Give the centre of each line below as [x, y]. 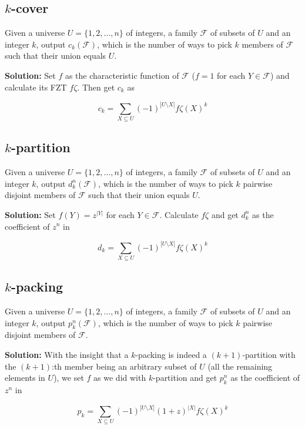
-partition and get [185, 378]
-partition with [269, 355]
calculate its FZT [36, 87]
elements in [25, 378]
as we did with [120, 378]
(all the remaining [240, 366]
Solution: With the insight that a [67, 355]
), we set [69, 378]
